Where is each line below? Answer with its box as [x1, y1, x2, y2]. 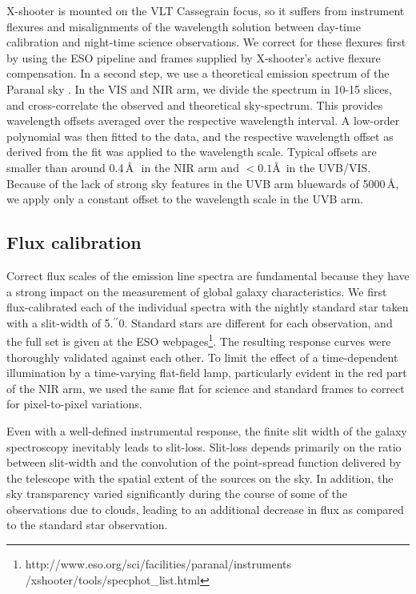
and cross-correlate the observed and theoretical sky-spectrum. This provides [6, 96, 383, 113]
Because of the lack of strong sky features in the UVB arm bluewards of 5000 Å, [6, 175, 399, 191]
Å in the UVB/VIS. [272, 159, 371, 175]
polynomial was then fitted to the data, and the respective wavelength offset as [6, 127, 394, 144]
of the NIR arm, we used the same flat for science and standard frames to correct [6, 379, 405, 396]
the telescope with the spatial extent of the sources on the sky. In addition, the [6, 469, 394, 486]
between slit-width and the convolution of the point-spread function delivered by [6, 454, 402, 471]
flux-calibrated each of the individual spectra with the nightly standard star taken [6, 299, 409, 315]
